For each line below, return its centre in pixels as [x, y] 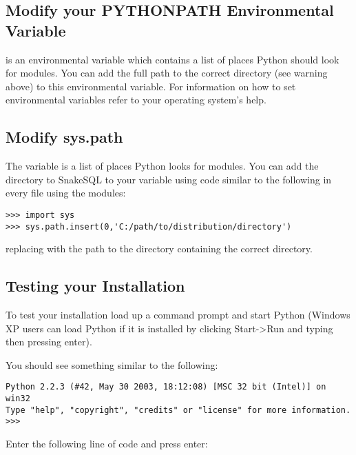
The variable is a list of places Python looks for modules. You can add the [162, 166]
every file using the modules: [66, 193]
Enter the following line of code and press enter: [107, 444]
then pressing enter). [49, 342]
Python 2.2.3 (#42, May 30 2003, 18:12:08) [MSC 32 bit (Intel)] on [166, 387]
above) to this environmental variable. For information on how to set [151, 86]
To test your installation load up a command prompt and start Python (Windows [178, 315]
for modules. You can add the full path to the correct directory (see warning [167, 73]
